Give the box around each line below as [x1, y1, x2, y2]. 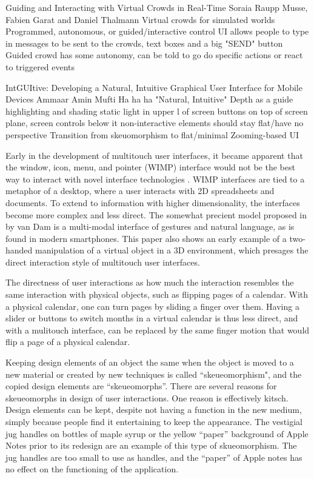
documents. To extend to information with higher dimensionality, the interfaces [5, 196, 300, 209]
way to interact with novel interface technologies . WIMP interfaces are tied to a [5, 172, 305, 185]
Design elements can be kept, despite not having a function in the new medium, [5, 403, 302, 416]
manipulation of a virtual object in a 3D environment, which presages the [35, 244, 309, 256]
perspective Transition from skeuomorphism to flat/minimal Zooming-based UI [5, 128, 299, 141]
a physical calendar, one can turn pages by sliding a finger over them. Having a [5, 300, 299, 312]
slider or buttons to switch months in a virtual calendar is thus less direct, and [5, 312, 298, 324]
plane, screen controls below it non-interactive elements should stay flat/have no [5, 116, 304, 129]
